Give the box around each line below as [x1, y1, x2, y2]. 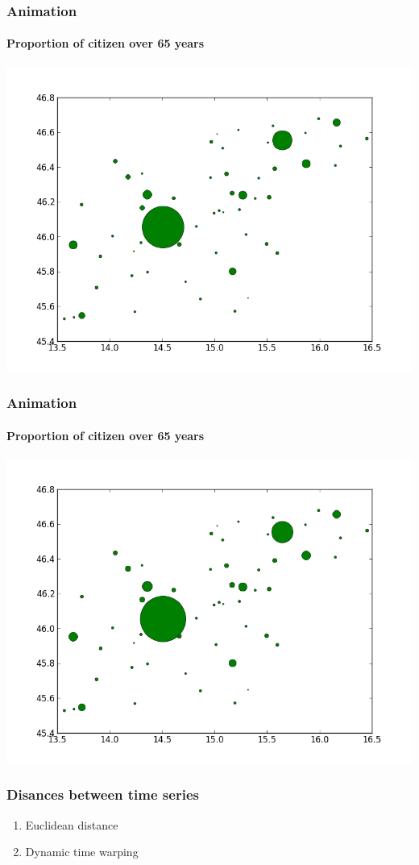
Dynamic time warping [25, 843, 139, 860]
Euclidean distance [25, 816, 118, 833]
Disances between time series [6, 784, 199, 805]
